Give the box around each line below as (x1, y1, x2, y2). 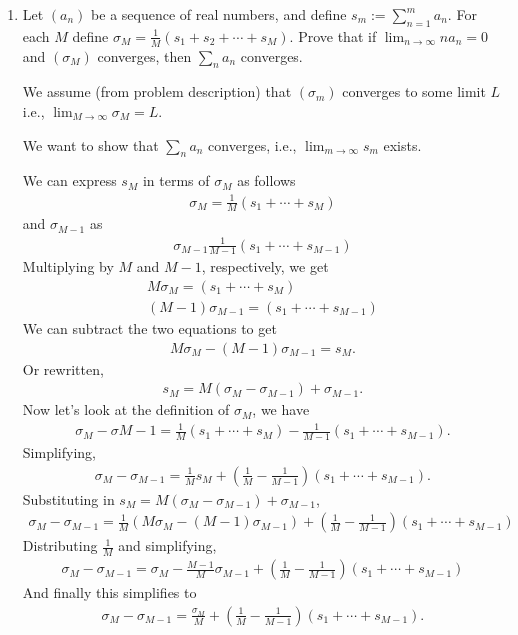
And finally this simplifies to (22, 582, 197, 603)
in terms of (142, 170, 210, 191)
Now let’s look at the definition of (22, 399, 230, 420)
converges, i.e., (208, 134, 297, 155)
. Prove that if (289, 25, 377, 46)
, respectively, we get (201, 256, 329, 277)
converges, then (97, 45, 192, 66)
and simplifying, (118, 535, 217, 556)
